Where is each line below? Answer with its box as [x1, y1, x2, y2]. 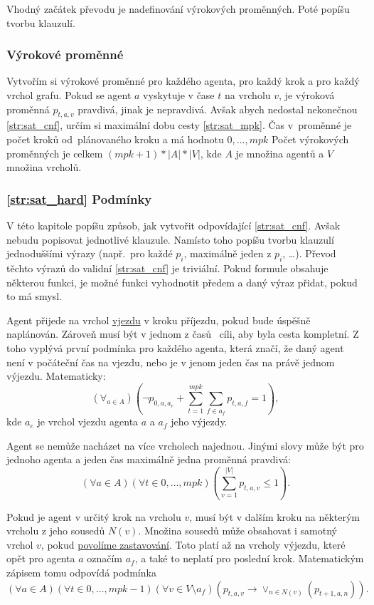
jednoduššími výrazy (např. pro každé [6, 246, 173, 261]
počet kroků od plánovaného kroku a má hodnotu [6, 131, 224, 146]
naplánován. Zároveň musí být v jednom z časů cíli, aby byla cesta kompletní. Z [6, 326, 359, 341]
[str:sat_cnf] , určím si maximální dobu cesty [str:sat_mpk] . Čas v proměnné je [6, 118, 352, 133]
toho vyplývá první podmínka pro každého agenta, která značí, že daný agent [6, 340, 344, 355]
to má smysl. [6, 289, 62, 304]
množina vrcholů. [6, 160, 82, 175]
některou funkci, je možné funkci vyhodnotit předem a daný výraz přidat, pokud [6, 274, 358, 289]
